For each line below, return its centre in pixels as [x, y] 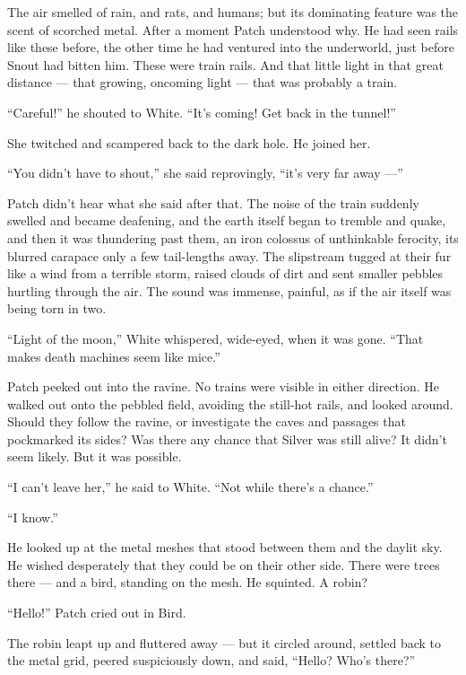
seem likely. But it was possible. [95, 456]
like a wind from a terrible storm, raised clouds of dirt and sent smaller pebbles [225, 273]
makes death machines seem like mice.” [114, 356]
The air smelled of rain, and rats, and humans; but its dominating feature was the [233, 12]
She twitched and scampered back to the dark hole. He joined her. [189, 142]
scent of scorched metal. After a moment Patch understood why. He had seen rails [233, 29]
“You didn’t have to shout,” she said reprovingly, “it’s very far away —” [205, 173]
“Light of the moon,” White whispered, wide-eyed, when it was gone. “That [216, 338]
